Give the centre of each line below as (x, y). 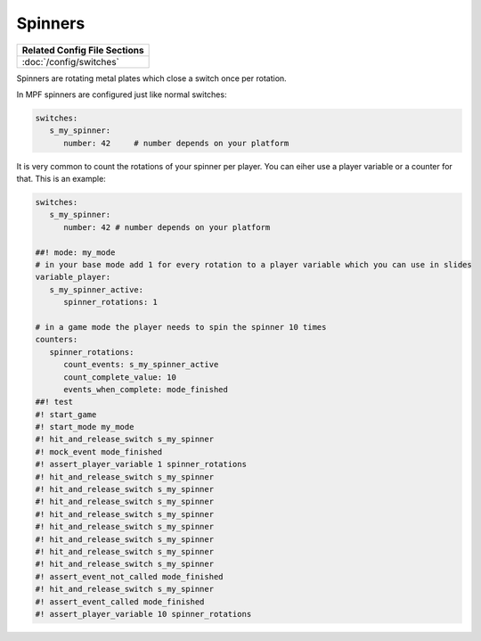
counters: (57, 340)
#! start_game (66, 414)
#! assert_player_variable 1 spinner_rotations (141, 464)
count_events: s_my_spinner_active (141, 365)
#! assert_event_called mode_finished (120, 601)
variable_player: (73, 277)
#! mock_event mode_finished (99, 452)
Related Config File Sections (83, 50)
